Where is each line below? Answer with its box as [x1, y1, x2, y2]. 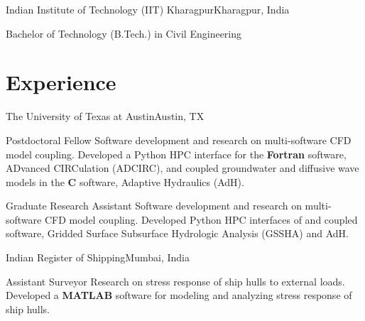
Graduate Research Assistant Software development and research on [6, 198, 302, 213]
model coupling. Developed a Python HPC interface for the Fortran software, [6, 146, 347, 161]
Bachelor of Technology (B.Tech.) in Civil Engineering [6, 26, 242, 40]
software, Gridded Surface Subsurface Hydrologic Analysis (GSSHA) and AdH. [6, 226, 349, 241]
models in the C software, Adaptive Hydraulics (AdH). [6, 174, 244, 189]
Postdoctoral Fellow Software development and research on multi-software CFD [6, 132, 352, 147]
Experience [6, 67, 116, 97]
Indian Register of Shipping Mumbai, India [6, 250, 190, 265]
